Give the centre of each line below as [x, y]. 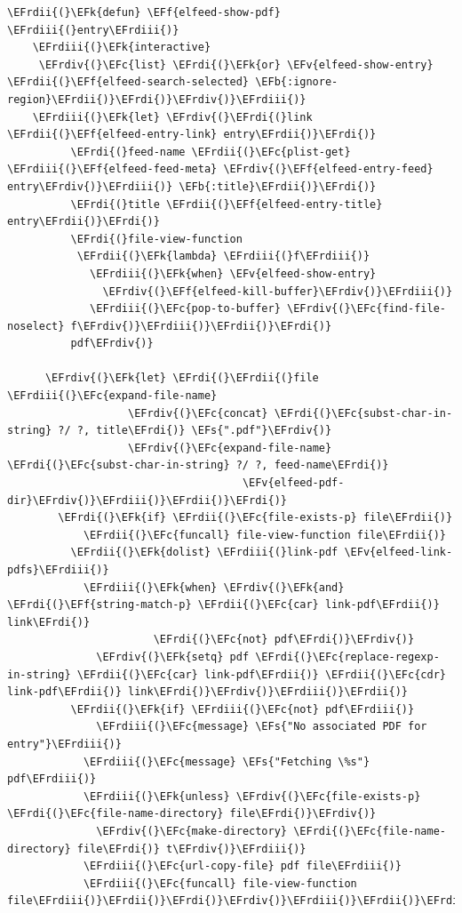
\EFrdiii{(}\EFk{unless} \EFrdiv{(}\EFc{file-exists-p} [252, 796]
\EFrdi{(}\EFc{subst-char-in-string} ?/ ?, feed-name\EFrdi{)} [198, 465]
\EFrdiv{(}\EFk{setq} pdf [173, 657]
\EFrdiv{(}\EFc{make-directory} [191, 831]
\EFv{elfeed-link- [398, 553]
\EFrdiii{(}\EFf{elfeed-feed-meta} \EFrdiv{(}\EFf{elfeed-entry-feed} [220, 169]
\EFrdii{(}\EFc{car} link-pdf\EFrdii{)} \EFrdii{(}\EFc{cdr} [261, 674]
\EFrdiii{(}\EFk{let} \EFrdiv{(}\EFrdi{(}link [172, 117]
